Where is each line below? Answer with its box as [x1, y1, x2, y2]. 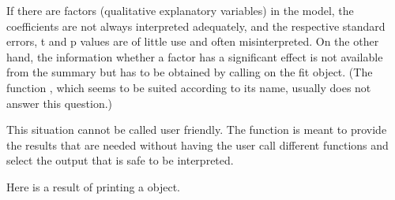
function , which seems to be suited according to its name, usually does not [6, 79, 371, 95]
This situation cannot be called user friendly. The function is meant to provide [6, 121, 387, 138]
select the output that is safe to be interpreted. [6, 152, 234, 169]
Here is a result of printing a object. [6, 178, 180, 194]
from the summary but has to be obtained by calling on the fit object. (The [6, 64, 373, 80]
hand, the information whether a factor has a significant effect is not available [6, 48, 383, 65]
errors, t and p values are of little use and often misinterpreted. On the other [6, 33, 379, 50]
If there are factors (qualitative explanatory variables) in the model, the [6, 2, 354, 18]
